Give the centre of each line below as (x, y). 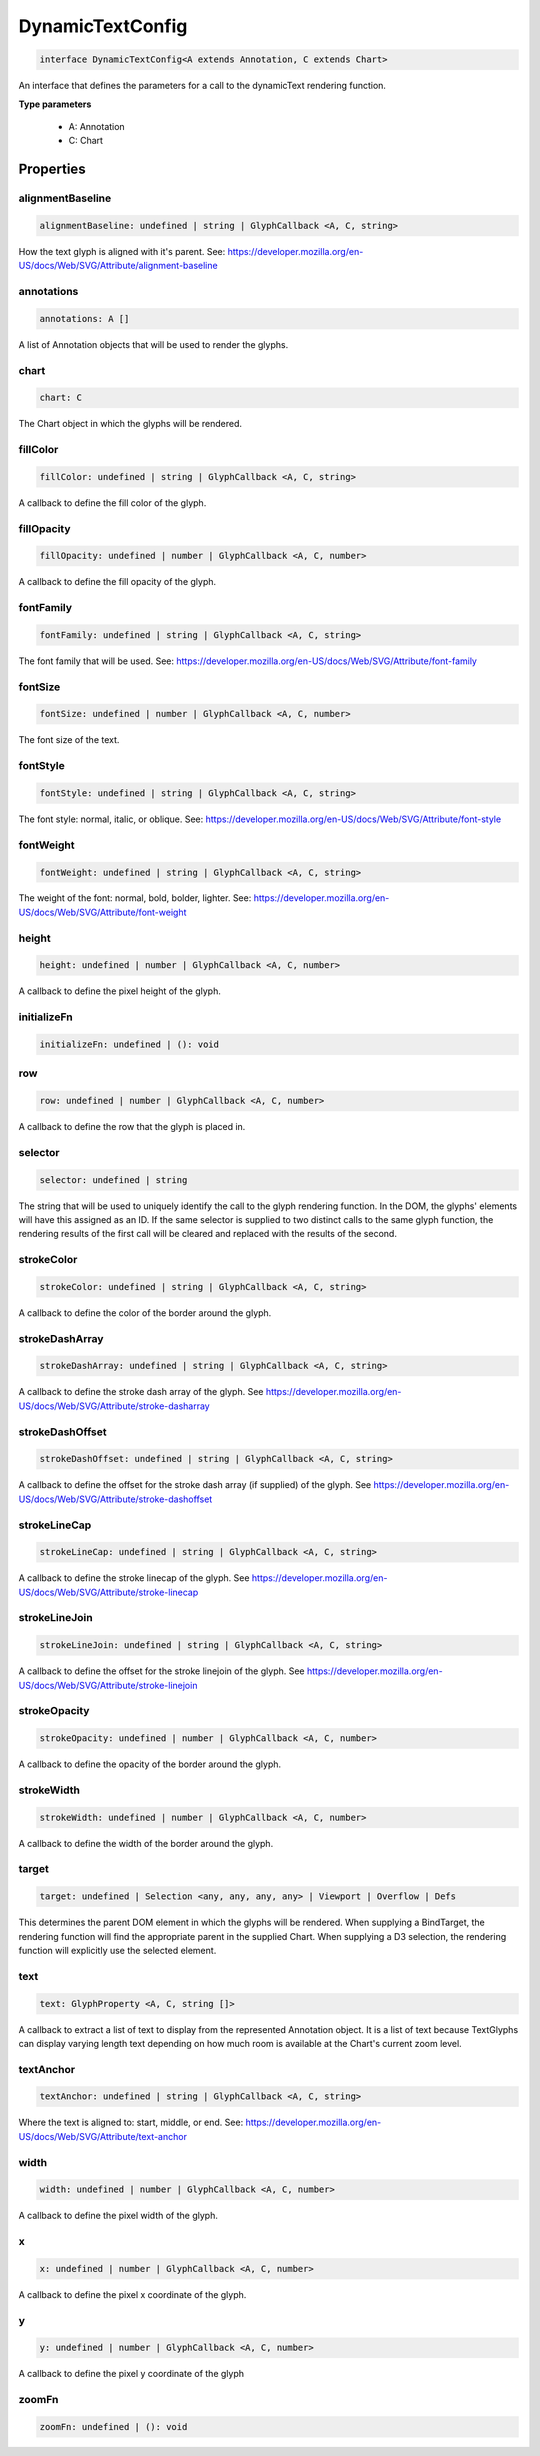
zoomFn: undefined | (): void (113, 2426)
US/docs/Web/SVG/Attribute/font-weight (102, 912)
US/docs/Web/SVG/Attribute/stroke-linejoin (108, 1685)
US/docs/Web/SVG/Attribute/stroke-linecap (108, 1592)
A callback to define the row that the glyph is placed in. (132, 1127)
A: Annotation (96, 126)
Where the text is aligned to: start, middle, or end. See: (131, 2122)
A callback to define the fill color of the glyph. (112, 502)
